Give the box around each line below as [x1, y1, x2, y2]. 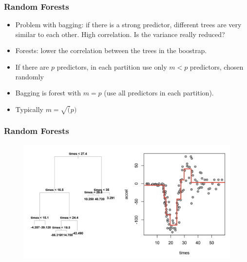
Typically [15, 104, 43, 114]
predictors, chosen [190, 62, 244, 72]
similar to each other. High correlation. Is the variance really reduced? [15, 29, 225, 39]
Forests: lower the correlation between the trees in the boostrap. [15, 45, 207, 56]
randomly [15, 71, 44, 81]
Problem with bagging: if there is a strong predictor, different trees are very [15, 19, 242, 30]
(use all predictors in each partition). [104, 88, 214, 98]
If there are [15, 62, 49, 72]
